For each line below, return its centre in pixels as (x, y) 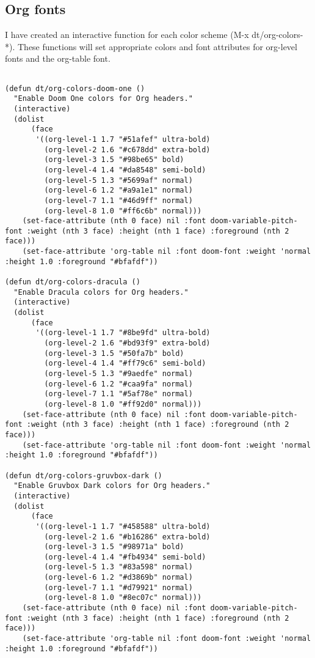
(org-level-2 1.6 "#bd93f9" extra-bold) (127, 343)
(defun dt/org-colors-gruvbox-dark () (84, 475)
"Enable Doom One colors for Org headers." (103, 99)
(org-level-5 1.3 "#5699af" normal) (118, 180)
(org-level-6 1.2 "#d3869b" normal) (118, 578)
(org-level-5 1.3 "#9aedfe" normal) (118, 374)
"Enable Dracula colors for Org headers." (101, 292)
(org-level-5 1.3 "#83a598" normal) (118, 567)
